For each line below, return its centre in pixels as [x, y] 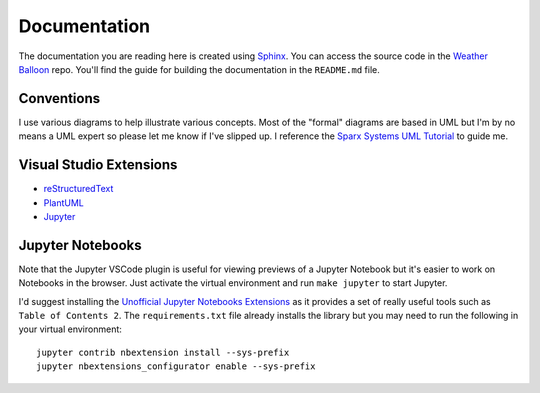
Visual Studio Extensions [98, 165]
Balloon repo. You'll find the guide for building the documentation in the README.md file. [199, 69]
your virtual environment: [70, 329]
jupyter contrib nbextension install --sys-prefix [163, 352]
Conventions [59, 98]
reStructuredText [78, 189]
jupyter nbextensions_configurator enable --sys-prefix [176, 366]
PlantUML [64, 202]
